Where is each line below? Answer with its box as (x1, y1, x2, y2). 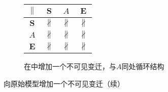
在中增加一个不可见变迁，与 (24, 61, 116, 71)
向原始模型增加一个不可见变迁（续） (4, 78, 124, 88)
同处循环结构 (121, 61, 164, 71)
